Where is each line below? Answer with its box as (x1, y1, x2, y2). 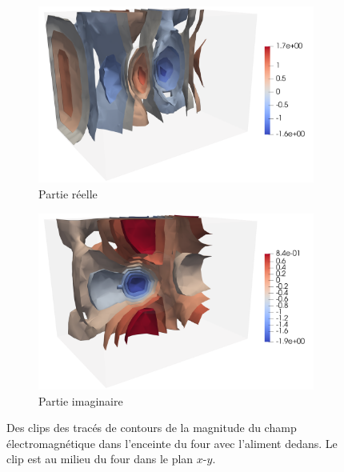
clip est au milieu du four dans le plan (6, 450, 194, 467)
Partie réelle (38, 185, 98, 202)
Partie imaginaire (38, 392, 123, 409)
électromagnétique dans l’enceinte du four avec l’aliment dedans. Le (6, 434, 338, 451)
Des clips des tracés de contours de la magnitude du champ (6, 419, 297, 436)
